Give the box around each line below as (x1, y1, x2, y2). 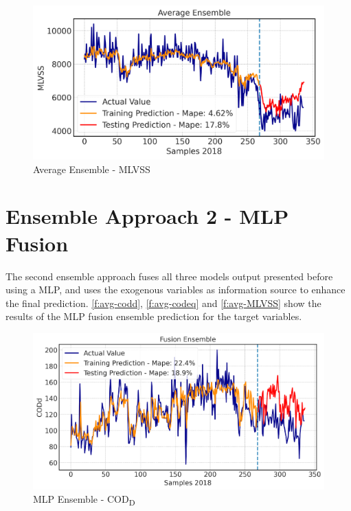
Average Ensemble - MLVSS (33, 161, 150, 176)
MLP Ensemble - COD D (33, 492, 135, 508)
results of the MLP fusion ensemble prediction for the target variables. (5, 309, 302, 323)
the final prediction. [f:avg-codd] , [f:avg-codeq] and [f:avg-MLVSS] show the (5, 295, 321, 310)
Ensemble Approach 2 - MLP (5, 202, 289, 230)
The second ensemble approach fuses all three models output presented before (5, 269, 333, 283)
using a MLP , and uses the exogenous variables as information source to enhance (5, 282, 346, 297)
